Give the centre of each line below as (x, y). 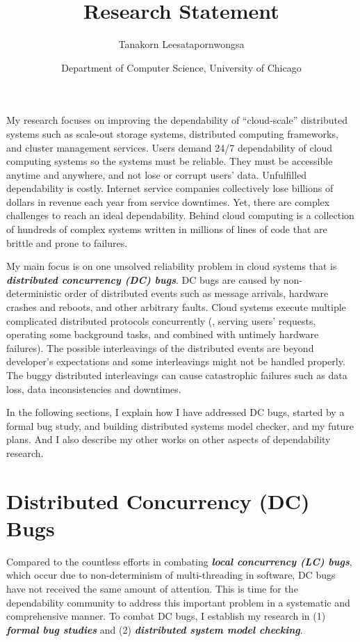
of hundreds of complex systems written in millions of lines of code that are (167, 229)
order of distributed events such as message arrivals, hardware (197, 293)
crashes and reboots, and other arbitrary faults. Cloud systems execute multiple (176, 307)
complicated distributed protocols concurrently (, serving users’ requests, (161, 320)
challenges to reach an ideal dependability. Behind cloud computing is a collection (180, 215)
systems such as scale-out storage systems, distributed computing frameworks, (172, 133)
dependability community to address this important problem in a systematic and (178, 602)
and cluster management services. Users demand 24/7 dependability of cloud (170, 147)
